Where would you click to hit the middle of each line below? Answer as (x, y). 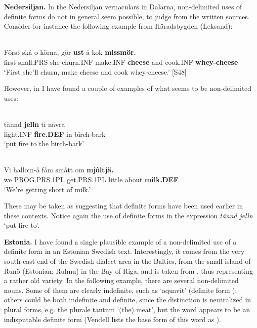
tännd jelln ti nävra (35, 124)
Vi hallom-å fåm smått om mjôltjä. (59, 170)
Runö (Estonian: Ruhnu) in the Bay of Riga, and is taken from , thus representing (128, 270)
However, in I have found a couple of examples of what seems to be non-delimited (128, 88)
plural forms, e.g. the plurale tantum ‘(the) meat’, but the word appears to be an (127, 309)
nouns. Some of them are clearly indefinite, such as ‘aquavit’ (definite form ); (121, 290)
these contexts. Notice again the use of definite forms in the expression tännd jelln (128, 215)
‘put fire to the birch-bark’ (44, 143)
